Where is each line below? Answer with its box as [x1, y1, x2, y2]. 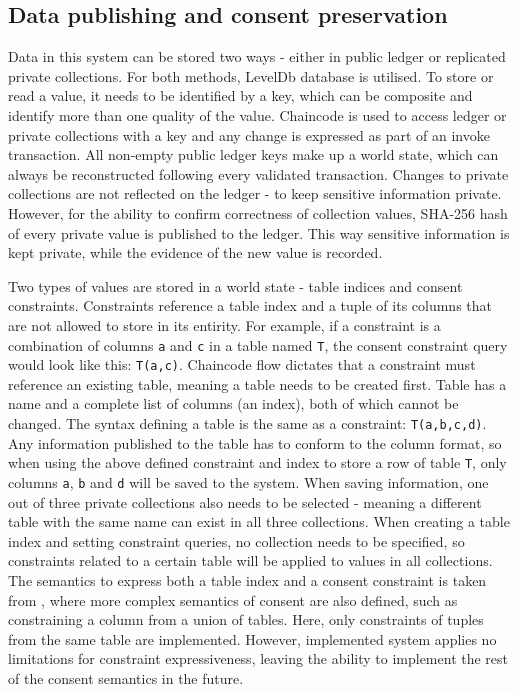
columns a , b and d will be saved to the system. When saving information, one [8, 471, 489, 492]
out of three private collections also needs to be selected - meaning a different [8, 491, 482, 512]
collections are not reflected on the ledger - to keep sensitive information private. [8, 183, 502, 204]
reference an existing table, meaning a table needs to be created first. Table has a [8, 373, 507, 394]
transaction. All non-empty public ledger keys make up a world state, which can [8, 144, 499, 165]
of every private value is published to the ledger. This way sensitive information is [8, 222, 510, 243]
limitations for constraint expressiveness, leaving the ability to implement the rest [8, 648, 509, 669]
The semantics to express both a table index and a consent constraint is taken [8, 569, 487, 590]
